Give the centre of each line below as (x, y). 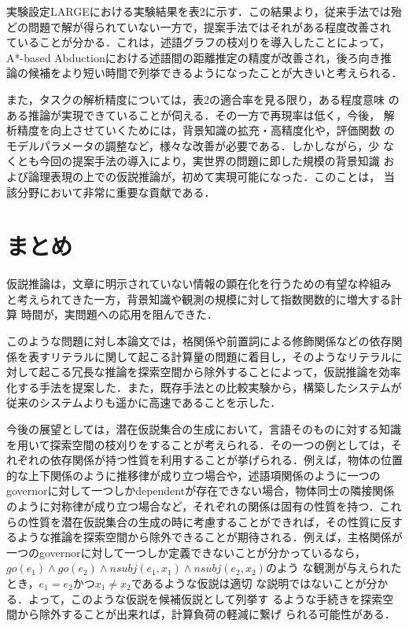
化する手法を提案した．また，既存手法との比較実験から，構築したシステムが (204, 387)
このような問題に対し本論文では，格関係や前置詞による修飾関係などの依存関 (204, 341)
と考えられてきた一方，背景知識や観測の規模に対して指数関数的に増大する (199, 299)
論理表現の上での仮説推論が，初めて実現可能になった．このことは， (204, 176)
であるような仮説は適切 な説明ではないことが (249, 583)
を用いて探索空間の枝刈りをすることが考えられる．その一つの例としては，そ (204, 444)
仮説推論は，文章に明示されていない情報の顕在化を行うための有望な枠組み (199, 284)
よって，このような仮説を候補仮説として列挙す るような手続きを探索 (205, 598)
